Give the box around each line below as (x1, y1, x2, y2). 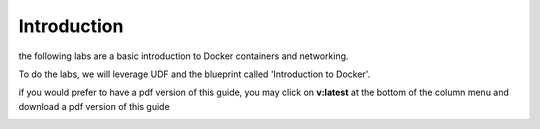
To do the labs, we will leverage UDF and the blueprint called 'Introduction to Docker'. (18, 68, 371, 80)
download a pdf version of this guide (18, 100, 170, 112)
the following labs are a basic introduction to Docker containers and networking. (18, 50, 349, 62)
